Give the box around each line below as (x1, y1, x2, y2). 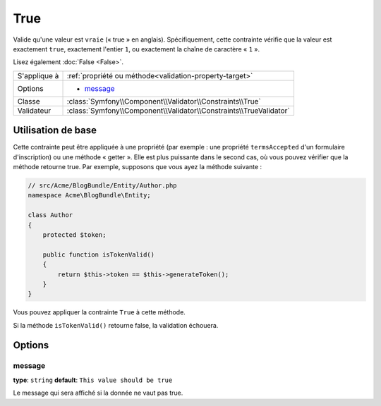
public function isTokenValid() (42, 250, 155, 259)
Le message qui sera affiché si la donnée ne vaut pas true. (13, 388, 183, 398)
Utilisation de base (13, 124, 97, 137)
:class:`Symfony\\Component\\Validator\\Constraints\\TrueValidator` (66, 106, 290, 116)
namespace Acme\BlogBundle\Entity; (28, 191, 151, 199)
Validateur (17, 106, 52, 116)
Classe (17, 96, 40, 106)
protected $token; (42, 230, 107, 239)
